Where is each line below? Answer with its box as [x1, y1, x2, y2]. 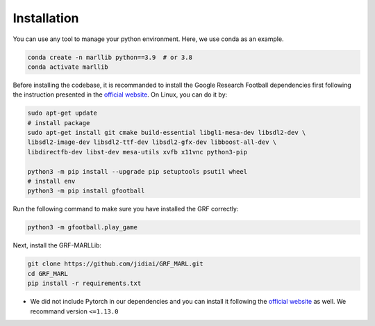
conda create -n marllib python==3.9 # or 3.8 [27, 53, 192, 61]
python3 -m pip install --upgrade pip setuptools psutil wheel [27, 168, 248, 175]
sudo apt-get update [27, 109, 97, 117]
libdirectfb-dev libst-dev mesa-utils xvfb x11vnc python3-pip [27, 148, 248, 156]
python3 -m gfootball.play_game [27, 223, 138, 231]
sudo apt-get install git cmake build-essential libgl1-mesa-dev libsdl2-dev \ [27, 129, 306, 137]
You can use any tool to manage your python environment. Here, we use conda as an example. [12, 35, 284, 43]
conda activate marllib [27, 63, 109, 71]
